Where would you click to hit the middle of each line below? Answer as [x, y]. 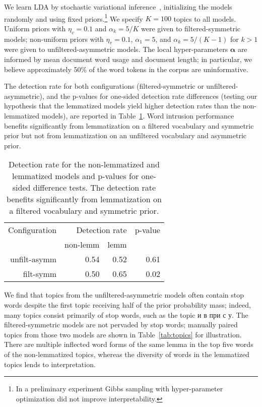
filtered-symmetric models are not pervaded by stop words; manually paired [121, 325]
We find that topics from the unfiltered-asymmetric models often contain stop [124, 295]
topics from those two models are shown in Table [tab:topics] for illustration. [123, 334]
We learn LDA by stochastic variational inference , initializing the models [118, 7]
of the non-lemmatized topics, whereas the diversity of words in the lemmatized [127, 354]
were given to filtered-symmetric [191, 28]
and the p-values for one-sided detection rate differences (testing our [152, 96]
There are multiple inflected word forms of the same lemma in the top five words [129, 344]
